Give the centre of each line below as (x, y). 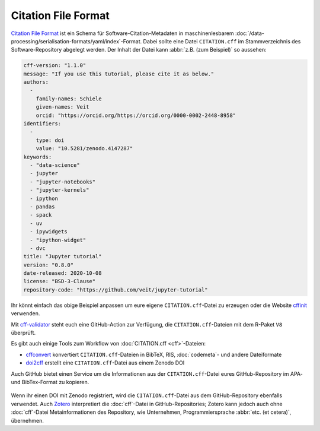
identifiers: (42, 124)
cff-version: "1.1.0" (55, 66)
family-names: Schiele (69, 99)
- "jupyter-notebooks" (63, 182)
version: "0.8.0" (49, 265)
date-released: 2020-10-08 (63, 273)
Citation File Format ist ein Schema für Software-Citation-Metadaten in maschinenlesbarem (122, 33)
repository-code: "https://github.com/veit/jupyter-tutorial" (116, 290)
